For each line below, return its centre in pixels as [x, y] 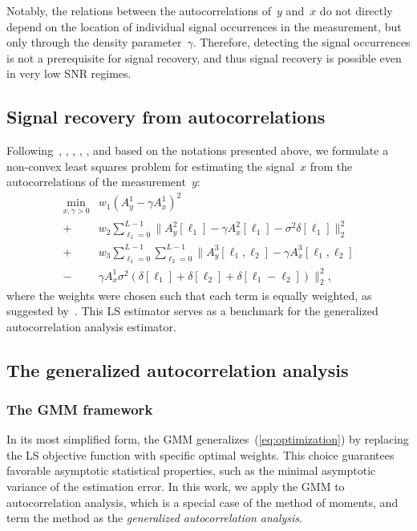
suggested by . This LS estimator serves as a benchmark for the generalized [192, 311]
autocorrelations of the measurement [96, 182]
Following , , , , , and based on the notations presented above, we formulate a [198, 150]
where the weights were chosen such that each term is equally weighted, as [189, 295]
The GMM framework [80, 409]
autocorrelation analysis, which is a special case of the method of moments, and [202, 502]
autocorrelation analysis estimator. [91, 326]
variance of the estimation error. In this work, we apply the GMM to [176, 486]
